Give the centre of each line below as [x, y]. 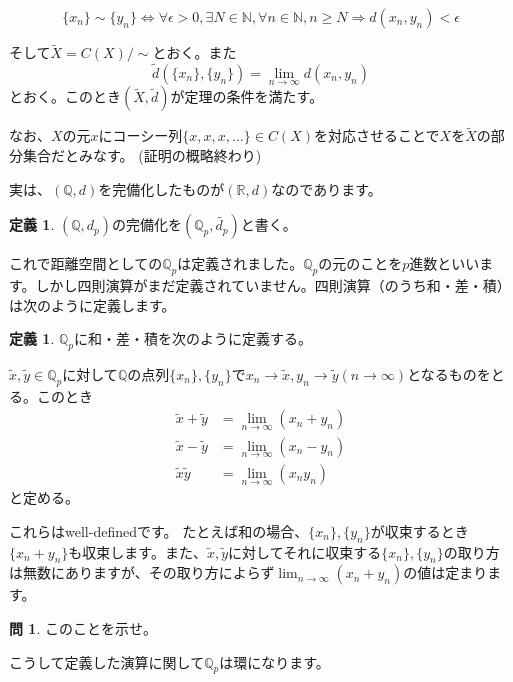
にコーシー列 [140, 135]
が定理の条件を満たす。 [247, 96]
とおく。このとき [65, 96]
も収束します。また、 [137, 551]
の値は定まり [445, 572]
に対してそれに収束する [305, 551]
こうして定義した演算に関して [107, 661]
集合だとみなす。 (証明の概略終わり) [142, 155]
